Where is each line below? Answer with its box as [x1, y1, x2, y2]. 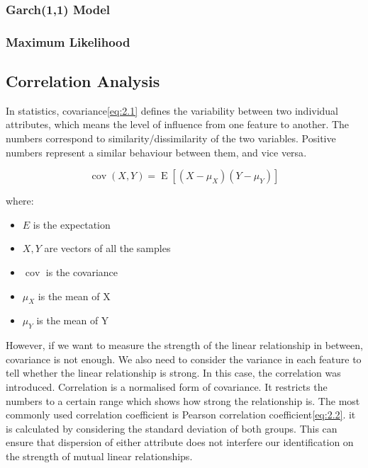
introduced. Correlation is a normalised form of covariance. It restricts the [6, 379, 328, 394]
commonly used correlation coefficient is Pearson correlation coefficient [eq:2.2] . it [6, 407, 356, 422]
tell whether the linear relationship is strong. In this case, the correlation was [6, 365, 341, 380]
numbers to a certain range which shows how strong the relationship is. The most [6, 393, 360, 408]
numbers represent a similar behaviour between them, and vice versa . [6, 144, 307, 159]
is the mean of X [38, 288, 111, 303]
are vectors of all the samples [44, 241, 171, 256]
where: [6, 193, 34, 208]
